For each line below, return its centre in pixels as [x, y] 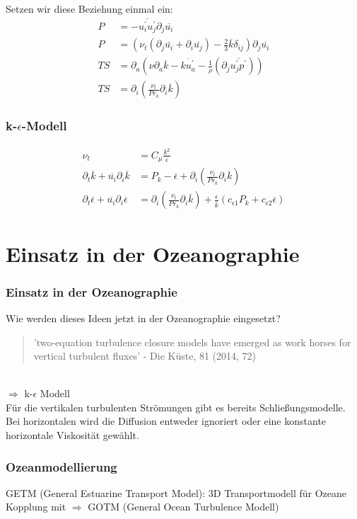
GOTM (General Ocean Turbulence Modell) [183, 507]
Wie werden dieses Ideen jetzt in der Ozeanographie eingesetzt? [143, 318]
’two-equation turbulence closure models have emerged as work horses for [192, 342]
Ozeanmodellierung [62, 466]
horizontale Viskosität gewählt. [72, 435]
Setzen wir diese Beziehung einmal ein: [89, 8]
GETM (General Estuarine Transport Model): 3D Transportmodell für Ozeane [176, 492]
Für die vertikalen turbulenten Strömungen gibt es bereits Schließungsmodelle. [176, 407]
